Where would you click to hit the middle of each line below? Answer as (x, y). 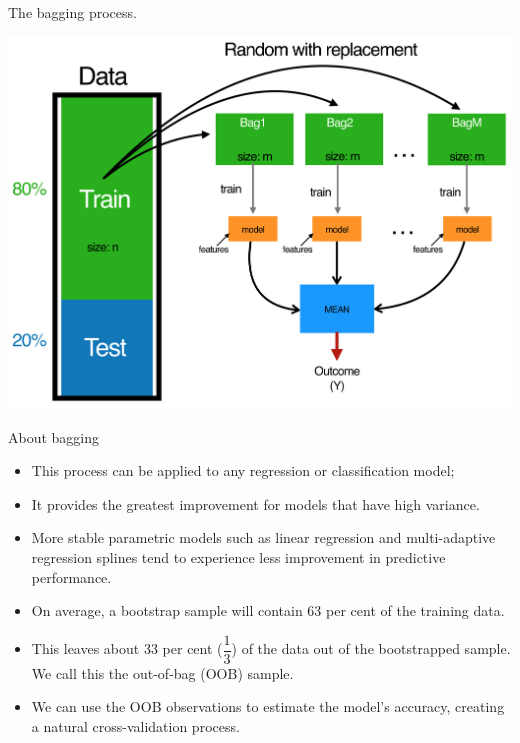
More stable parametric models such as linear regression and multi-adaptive (263, 537)
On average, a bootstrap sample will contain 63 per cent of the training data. (268, 610)
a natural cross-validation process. (135, 726)
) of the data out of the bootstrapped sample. (371, 648)
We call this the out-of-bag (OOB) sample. (162, 672)
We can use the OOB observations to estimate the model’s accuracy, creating (268, 706)
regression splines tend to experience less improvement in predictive (238, 557)
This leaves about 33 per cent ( (127, 648)
